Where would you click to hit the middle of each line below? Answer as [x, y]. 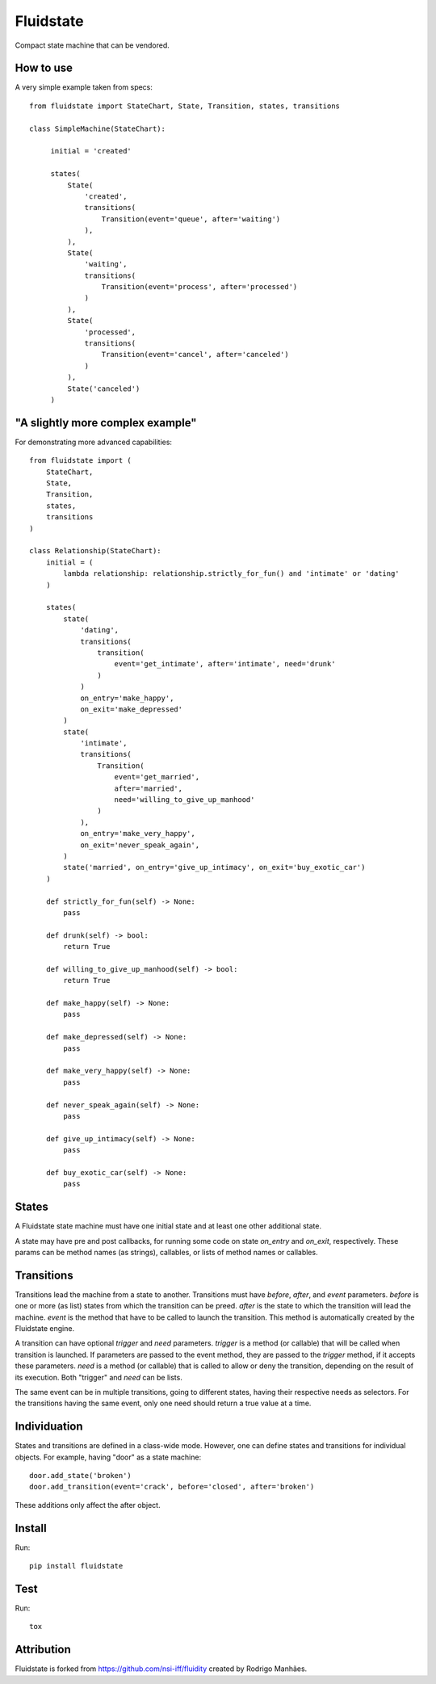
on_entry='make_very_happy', [138, 834]
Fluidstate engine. [45, 1329]
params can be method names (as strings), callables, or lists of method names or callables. [166, 1252]
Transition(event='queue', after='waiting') [191, 219]
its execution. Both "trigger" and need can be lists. [99, 1377]
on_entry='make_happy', [127, 698]
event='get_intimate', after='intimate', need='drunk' [225, 664]
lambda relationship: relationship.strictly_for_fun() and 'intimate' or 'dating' [231, 574]
